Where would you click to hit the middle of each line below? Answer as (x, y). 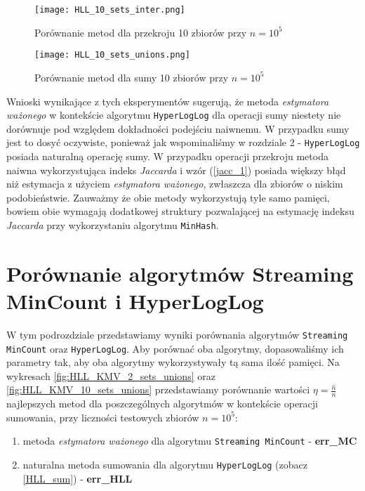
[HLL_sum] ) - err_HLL (78, 478)
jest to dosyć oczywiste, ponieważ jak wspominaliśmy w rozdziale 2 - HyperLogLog (183, 142)
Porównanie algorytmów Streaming (180, 273)
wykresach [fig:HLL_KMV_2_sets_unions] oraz (111, 375)
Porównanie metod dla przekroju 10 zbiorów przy (141, 32)
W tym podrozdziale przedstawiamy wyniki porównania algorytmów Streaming (177, 334)
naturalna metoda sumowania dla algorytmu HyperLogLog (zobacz (165, 465)
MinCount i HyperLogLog (135, 301)
